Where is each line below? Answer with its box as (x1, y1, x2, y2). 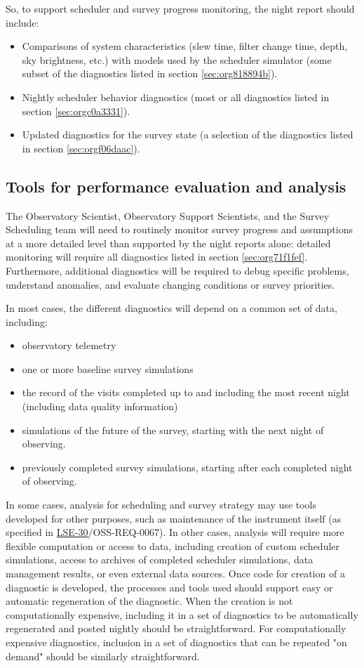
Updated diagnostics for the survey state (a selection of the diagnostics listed (22, 127, 353, 142)
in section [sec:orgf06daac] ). (22, 140, 140, 155)
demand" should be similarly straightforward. (6, 648, 200, 663)
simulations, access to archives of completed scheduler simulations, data (6, 552, 314, 567)
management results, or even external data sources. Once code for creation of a (6, 566, 345, 581)
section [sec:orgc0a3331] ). (22, 103, 130, 118)
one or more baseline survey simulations (22, 361, 194, 376)
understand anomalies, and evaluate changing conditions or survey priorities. (6, 277, 335, 292)
